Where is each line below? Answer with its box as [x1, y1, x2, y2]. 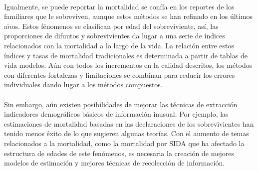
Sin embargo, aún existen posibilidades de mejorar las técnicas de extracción [4, 99, 238, 109]
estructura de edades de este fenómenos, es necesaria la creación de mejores [4, 148, 235, 158]
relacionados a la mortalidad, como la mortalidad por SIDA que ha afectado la [4, 138, 245, 148]
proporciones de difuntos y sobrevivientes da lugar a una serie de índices [4, 30, 225, 41]
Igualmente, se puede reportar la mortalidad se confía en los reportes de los [4, 1, 235, 11]
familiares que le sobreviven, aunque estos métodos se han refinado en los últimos [4, 11, 253, 21]
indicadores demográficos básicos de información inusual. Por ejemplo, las [4, 109, 229, 119]
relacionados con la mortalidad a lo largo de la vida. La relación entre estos [4, 40, 235, 50]
